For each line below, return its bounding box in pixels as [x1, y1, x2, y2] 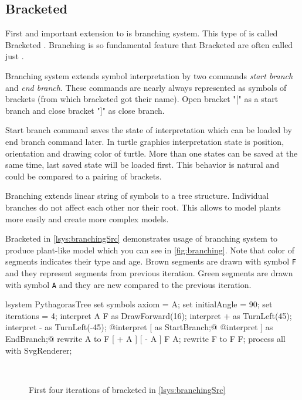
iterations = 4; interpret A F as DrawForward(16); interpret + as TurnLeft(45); [5, 309, 292, 321]
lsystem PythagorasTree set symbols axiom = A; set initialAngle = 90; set [5, 298, 273, 310]
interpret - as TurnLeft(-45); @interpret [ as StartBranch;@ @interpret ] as [5, 321, 273, 333]
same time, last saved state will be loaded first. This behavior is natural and [5, 158, 279, 171]
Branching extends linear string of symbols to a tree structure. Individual [5, 189, 269, 202]
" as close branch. [102, 104, 165, 116]
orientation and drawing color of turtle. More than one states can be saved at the [5, 147, 298, 159]
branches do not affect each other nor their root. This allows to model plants [5, 201, 281, 213]
